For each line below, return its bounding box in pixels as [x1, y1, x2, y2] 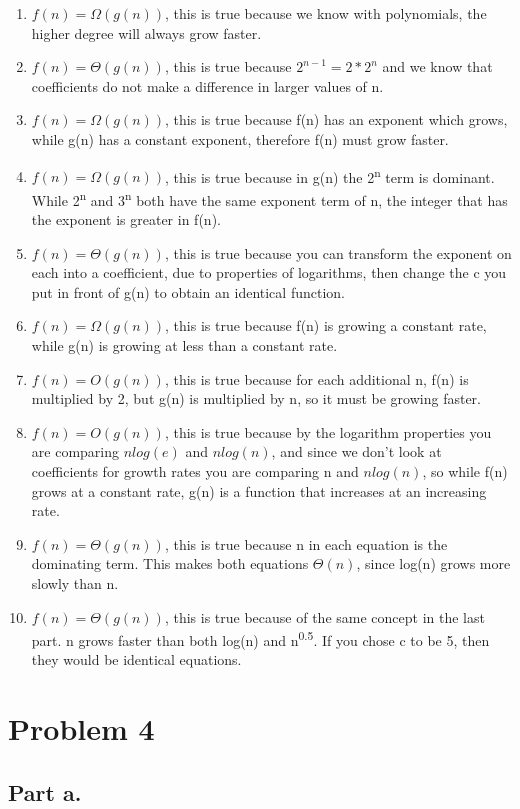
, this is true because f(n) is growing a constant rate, [165, 315, 487, 336]
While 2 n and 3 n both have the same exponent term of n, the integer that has [31, 186, 508, 210]
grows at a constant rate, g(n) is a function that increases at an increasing [31, 480, 487, 501]
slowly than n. [31, 572, 119, 593]
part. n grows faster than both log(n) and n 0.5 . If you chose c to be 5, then [31, 627, 490, 650]
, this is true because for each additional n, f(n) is [164, 368, 469, 389]
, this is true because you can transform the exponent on [164, 242, 512, 263]
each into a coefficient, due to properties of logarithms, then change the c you [31, 262, 507, 283]
